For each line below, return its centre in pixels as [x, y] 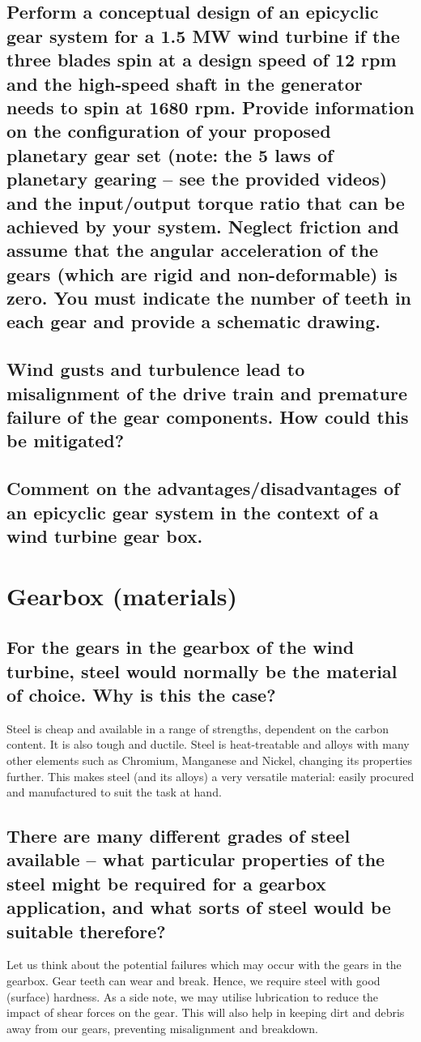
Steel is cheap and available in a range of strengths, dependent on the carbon [198, 728]
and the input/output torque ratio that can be [206, 202]
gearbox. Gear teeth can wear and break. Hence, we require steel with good [193, 981]
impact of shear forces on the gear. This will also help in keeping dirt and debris [206, 1012]
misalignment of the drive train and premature [207, 393]
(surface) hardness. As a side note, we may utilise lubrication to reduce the [193, 996]
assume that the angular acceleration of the [193, 250]
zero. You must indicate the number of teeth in [209, 298]
